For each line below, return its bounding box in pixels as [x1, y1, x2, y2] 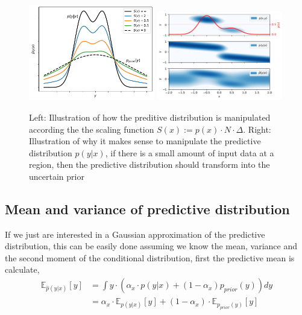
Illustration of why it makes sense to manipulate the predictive [29, 135, 261, 147]
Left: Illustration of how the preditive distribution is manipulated [29, 110, 271, 123]
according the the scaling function [29, 122, 154, 135]
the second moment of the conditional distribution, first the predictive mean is [5, 251, 295, 264]
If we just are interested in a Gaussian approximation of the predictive [5, 227, 265, 240]
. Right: [243, 122, 271, 135]
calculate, [5, 263, 40, 276]
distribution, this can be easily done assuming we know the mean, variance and [5, 240, 298, 252]
